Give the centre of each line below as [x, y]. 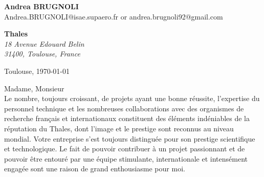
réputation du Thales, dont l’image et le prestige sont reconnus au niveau [119, 128]
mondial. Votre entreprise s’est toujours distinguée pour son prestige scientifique [130, 138]
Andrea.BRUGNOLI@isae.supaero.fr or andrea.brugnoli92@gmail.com [114, 16]
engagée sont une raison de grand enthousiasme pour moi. [95, 169]
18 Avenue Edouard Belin [44, 43]
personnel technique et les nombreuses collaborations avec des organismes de [124, 108]
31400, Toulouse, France [42, 54]
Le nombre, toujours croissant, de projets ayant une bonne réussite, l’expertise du [132, 98]
